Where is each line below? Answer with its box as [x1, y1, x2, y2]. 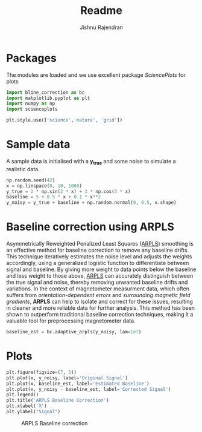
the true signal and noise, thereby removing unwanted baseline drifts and [6, 279, 188, 286]
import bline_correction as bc [6, 89, 85, 96]
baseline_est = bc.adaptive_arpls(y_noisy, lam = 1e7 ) [6, 329, 142, 335]
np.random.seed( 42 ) [6, 177, 55, 183]
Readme [80, 4, 122, 18]
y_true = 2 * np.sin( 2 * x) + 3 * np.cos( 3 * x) [6, 188, 131, 194]
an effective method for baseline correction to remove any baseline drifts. [6, 246, 189, 254]
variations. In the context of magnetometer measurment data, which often [6, 285, 190, 292]
